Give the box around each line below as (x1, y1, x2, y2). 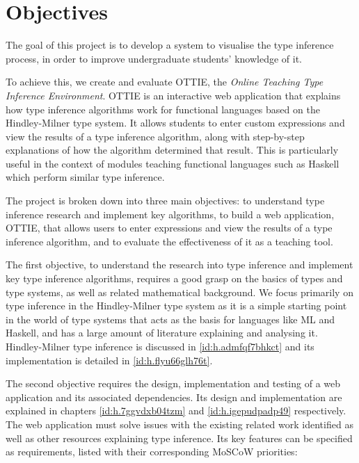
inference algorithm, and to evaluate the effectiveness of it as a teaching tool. (6, 234, 333, 248)
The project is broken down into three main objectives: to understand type (6, 193, 325, 208)
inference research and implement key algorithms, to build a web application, (6, 206, 335, 221)
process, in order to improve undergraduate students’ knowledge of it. (6, 51, 303, 65)
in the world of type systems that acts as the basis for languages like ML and (6, 311, 335, 326)
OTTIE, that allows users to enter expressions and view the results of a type (6, 220, 333, 235)
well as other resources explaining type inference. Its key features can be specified (6, 430, 353, 445)
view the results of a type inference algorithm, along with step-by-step (6, 129, 305, 143)
